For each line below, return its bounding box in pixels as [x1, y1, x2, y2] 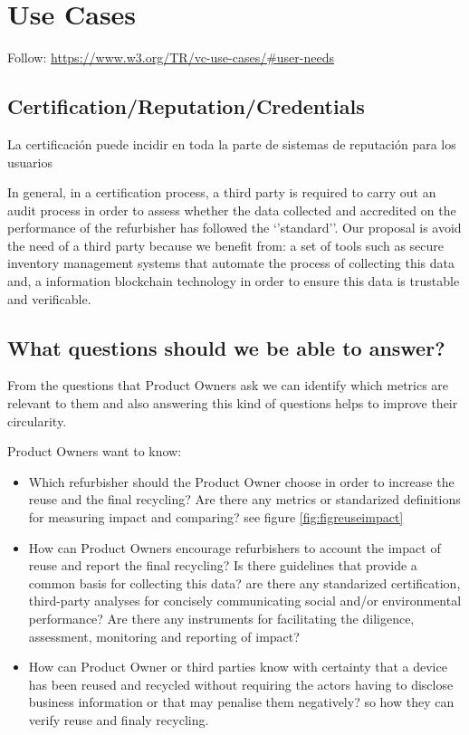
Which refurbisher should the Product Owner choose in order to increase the [28, 472, 455, 491]
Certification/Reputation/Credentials [7, 92, 365, 120]
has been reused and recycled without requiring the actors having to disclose [28, 674, 454, 693]
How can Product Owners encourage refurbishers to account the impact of [28, 538, 441, 557]
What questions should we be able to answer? [7, 333, 445, 361]
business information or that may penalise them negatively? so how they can [28, 692, 455, 711]
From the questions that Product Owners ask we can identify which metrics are [7, 376, 449, 395]
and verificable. [7, 289, 91, 308]
